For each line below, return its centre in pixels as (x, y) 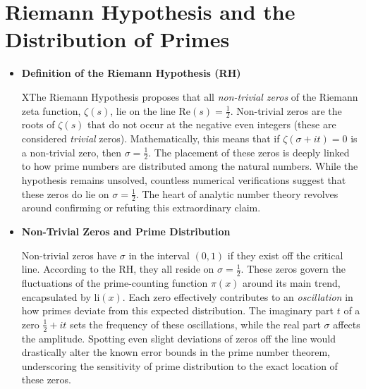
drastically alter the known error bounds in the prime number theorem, (176, 352)
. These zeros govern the (293, 269)
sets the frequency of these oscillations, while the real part (195, 324)
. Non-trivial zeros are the (286, 110)
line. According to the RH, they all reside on (118, 269)
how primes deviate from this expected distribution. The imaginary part (178, 310)
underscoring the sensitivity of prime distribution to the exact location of (179, 365)
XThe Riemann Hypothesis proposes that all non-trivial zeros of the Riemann (190, 96)
